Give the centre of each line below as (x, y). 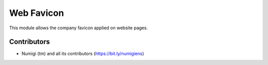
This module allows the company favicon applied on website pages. (79, 28)
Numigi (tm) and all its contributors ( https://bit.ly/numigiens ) (83, 54)
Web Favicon (36, 13)
